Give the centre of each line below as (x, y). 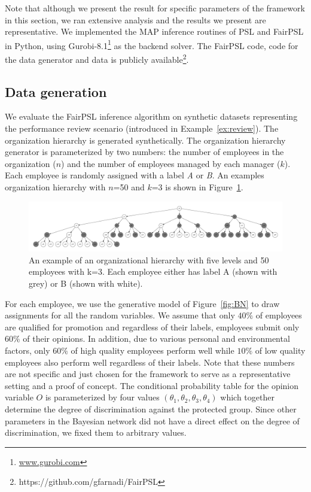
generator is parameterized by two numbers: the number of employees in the (144, 152)
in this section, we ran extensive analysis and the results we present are (135, 19)
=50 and (129, 187)
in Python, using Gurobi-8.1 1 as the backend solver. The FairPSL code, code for (152, 44)
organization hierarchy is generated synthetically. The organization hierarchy (145, 140)
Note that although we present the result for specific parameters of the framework (155, 8)
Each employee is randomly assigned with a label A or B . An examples (135, 175)
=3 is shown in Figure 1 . (197, 187)
